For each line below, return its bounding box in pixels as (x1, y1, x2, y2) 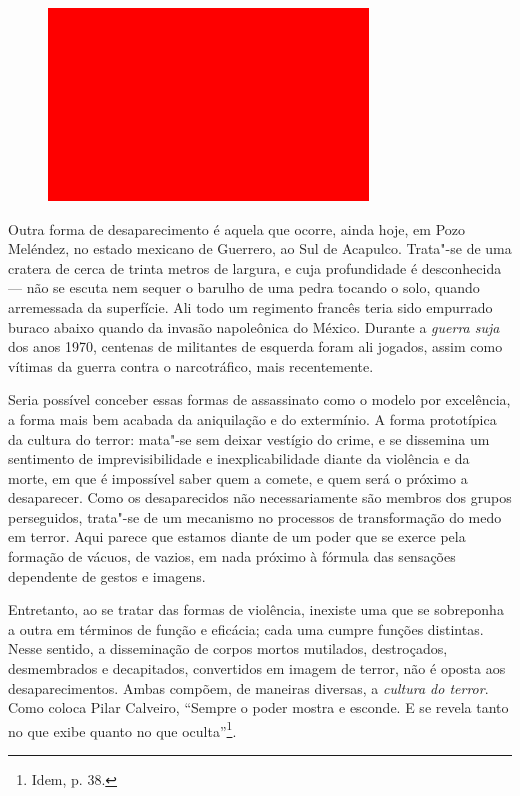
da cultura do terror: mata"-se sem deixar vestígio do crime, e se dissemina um (8, 428, 490, 449)
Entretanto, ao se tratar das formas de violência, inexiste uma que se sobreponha (8, 599, 504, 620)
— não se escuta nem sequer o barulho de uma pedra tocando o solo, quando (8, 277, 480, 298)
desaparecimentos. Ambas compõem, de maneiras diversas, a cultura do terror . (8, 677, 489, 698)
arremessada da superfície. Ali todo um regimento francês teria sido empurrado (8, 296, 493, 317)
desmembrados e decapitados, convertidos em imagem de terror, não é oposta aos (8, 658, 506, 679)
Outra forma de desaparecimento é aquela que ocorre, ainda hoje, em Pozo (8, 218, 466, 239)
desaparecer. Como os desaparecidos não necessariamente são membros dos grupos (8, 487, 512, 508)
